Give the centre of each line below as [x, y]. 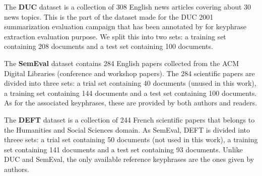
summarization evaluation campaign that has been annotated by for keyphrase [125, 26]
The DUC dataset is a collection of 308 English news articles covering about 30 [128, 7]
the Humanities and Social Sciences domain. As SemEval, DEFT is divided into [127, 129]
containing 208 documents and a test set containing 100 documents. [109, 46]
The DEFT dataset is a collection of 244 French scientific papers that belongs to [129, 119]
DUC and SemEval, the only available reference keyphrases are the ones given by [129, 159]
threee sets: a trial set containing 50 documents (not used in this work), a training [131, 139]
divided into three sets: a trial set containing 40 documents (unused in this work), [130, 83]
